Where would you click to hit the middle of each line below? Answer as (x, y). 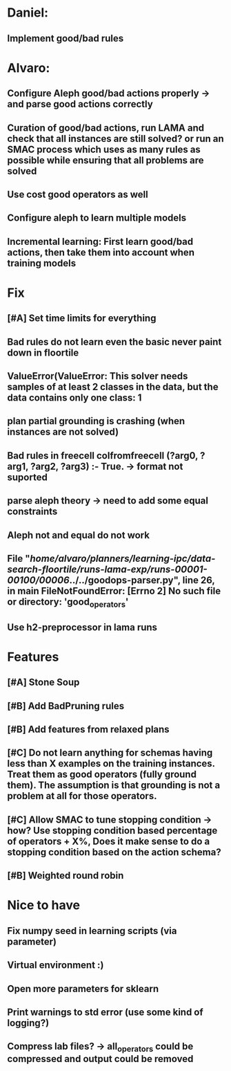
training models (42, 263)
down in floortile (43, 353)
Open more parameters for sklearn (83, 988)
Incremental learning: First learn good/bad (100, 241)
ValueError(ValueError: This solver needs (98, 376)
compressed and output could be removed (100, 1059)
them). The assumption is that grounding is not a (114, 786)
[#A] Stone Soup (43, 683)
